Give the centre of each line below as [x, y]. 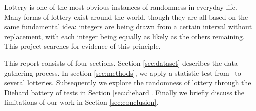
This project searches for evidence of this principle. [82, 46]
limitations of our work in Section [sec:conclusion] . [81, 102]
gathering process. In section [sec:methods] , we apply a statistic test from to [123, 73]
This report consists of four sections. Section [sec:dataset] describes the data [121, 63]
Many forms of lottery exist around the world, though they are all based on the [126, 16]
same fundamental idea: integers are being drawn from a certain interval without [128, 26]
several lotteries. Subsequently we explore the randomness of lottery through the [128, 83]
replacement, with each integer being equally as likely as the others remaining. [124, 36]
